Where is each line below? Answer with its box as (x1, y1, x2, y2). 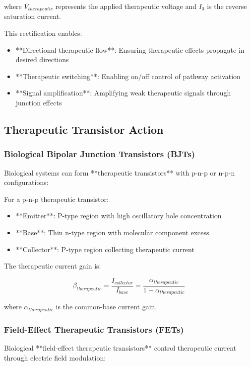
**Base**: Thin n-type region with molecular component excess (15, 227, 209, 237)
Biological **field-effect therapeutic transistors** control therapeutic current (4, 342, 237, 353)
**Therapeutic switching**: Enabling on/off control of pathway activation (15, 71, 241, 81)
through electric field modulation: (4, 352, 106, 363)
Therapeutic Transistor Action (4, 122, 164, 137)
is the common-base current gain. (56, 301, 157, 312)
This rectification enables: (4, 28, 82, 38)
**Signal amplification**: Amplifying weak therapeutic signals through (15, 88, 231, 98)
